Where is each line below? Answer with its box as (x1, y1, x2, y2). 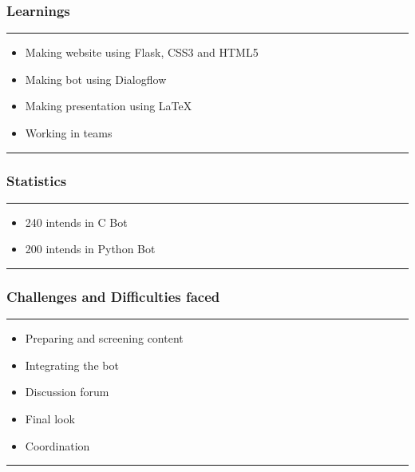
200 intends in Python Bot (25, 240, 156, 257)
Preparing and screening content (25, 330, 184, 347)
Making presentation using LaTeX (25, 97, 192, 114)
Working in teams (25, 125, 113, 141)
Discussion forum (25, 383, 109, 400)
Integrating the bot (25, 356, 119, 373)
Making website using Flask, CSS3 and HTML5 (25, 44, 259, 61)
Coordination (25, 437, 90, 454)
